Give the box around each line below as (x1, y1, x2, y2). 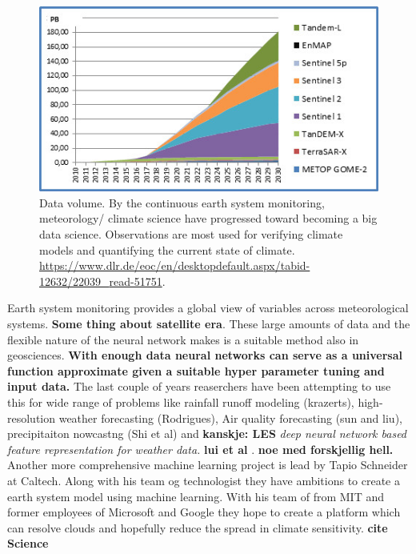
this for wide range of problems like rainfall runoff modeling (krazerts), (7, 393, 354, 410)
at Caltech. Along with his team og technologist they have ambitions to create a (7, 472, 400, 488)
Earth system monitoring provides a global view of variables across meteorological (7, 299, 409, 316)
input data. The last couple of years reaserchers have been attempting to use (7, 378, 391, 395)
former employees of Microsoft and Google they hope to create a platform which (7, 504, 401, 520)
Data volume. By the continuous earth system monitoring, (39, 194, 325, 211)
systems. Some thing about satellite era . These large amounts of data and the (7, 315, 410, 332)
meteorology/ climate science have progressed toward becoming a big (39, 210, 378, 227)
